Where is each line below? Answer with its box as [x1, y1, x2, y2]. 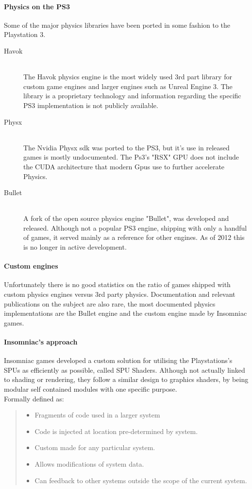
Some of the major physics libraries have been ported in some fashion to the [4, 19, 231, 30]
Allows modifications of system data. [34, 458, 144, 469]
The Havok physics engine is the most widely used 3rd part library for [23, 72, 232, 82]
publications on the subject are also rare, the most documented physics [4, 298, 216, 308]
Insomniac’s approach [4, 337, 78, 347]
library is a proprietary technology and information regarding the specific [23, 91, 241, 101]
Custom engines [4, 261, 58, 271]
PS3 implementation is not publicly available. [23, 100, 158, 110]
